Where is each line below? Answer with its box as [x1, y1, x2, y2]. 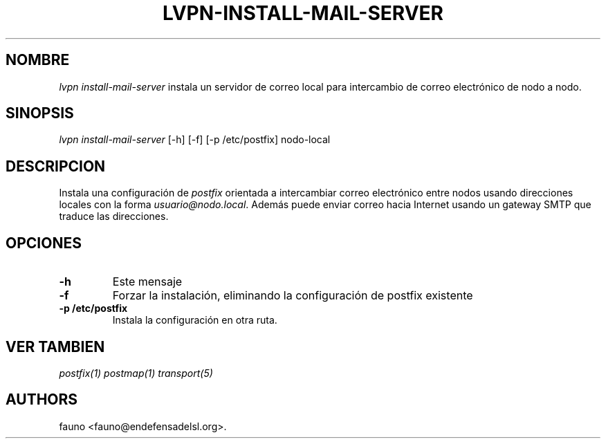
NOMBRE [6, 51, 70, 69]
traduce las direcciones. [59, 210, 169, 223]
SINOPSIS [6, 104, 74, 122]
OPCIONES [6, 234, 82, 252]
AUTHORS [6, 391, 78, 409]
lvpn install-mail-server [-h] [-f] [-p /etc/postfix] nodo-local [59, 133, 331, 146]
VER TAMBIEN [6, 337, 105, 355]
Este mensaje [112, 275, 183, 289]
